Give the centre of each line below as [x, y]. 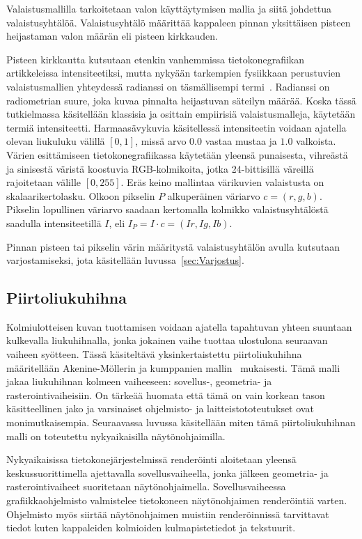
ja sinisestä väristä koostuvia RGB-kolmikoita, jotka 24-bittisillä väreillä [160, 168]
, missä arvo [161, 141]
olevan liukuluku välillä [56, 141]
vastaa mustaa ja [241, 141]
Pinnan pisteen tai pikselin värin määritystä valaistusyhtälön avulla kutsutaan [173, 246]
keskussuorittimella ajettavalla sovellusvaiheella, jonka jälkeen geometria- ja [167, 472]
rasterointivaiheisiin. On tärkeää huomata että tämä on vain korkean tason [166, 395]
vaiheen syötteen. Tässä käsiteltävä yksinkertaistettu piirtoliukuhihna [154, 354]
